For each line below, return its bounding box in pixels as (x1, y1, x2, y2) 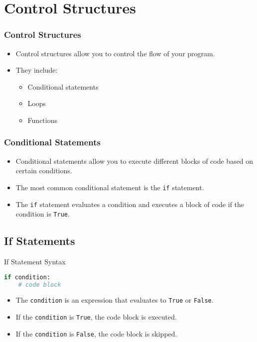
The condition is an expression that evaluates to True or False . (15, 295, 214, 305)
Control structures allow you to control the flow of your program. (15, 48, 215, 58)
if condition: (4, 273, 51, 281)
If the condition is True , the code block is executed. (15, 312, 177, 322)
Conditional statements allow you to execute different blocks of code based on (15, 155, 254, 166)
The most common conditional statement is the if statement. (15, 182, 204, 192)
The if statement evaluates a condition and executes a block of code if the (15, 199, 245, 209)
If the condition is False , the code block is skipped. (15, 328, 177, 339)
